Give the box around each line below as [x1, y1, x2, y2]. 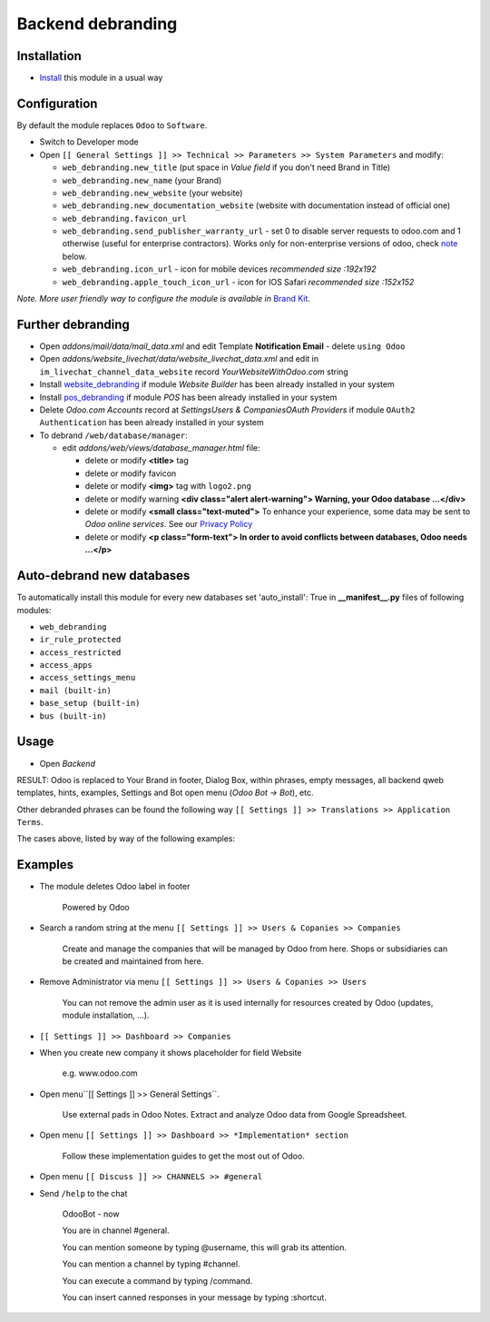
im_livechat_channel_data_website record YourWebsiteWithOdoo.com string [39, 366, 348, 377]
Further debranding [16, 316, 131, 332]
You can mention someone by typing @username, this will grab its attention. [62, 1241, 347, 1253]
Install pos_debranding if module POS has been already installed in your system [39, 392, 338, 403]
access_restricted [39, 647, 122, 658]
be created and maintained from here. [62, 955, 204, 967]
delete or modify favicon [84, 468, 177, 479]
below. [62, 251, 87, 262]
